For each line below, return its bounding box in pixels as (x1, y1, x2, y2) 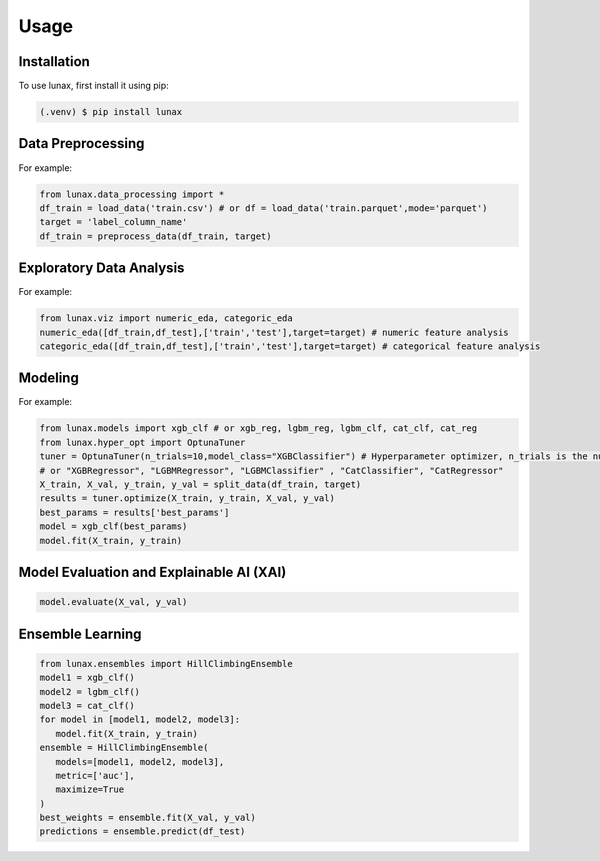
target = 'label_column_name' (39, 216, 188, 228)
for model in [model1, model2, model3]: (39, 714, 240, 725)
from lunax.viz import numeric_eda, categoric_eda (39, 313, 294, 324)
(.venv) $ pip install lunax (39, 106, 183, 118)
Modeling (18, 370, 79, 387)
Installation (18, 53, 90, 70)
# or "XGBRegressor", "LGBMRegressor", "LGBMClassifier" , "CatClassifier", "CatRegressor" (39, 465, 504, 476)
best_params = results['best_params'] (39, 506, 230, 518)
